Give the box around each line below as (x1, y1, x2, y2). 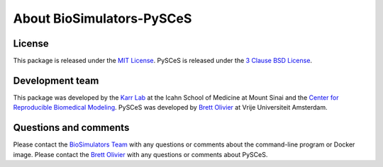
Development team (13, 74, 99, 86)
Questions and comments (13, 122, 130, 134)
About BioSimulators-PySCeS (13, 11, 192, 26)
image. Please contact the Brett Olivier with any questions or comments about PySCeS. (13, 150, 268, 159)
